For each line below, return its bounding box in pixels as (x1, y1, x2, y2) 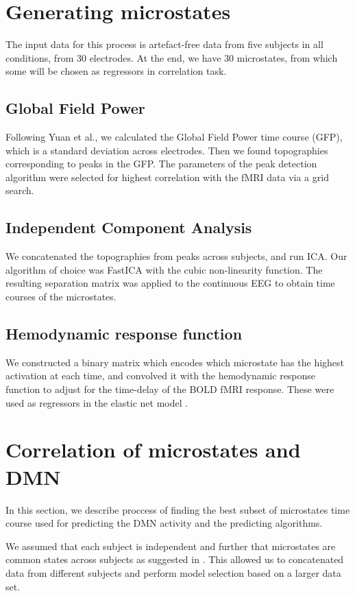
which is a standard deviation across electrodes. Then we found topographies (5, 143, 328, 157)
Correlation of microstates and (5, 436, 301, 464)
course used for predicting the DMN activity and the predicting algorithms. (5, 516, 323, 530)
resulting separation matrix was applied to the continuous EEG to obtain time (5, 276, 335, 290)
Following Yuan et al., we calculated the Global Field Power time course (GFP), (5, 130, 343, 144)
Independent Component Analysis (5, 217, 252, 238)
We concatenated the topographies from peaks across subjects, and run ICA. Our (5, 249, 347, 263)
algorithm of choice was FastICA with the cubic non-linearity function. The (5, 262, 323, 276)
